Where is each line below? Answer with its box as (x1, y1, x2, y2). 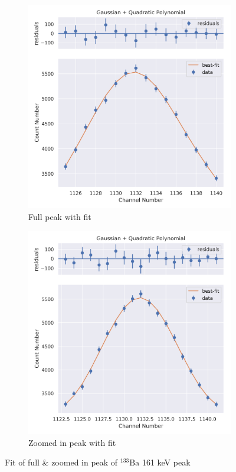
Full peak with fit (28, 210, 91, 222)
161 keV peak (142, 456, 191, 468)
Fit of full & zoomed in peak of (5, 456, 118, 468)
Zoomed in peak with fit (28, 436, 116, 448)
